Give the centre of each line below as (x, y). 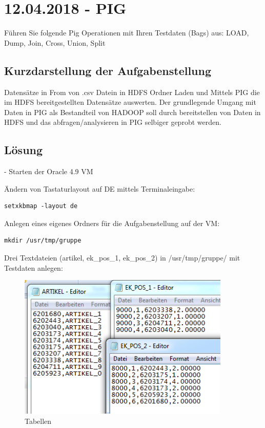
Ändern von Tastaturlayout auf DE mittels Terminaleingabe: (100, 188)
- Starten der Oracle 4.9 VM (49, 171)
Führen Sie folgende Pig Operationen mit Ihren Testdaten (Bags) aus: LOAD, (127, 33)
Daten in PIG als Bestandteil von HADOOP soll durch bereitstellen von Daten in (132, 112)
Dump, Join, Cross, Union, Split (55, 42)
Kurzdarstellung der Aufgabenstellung (108, 70)
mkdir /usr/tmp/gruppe (43, 241)
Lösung (24, 150)
